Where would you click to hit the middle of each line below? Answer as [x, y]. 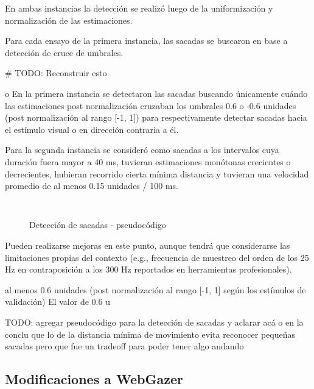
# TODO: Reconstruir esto [56, 73]
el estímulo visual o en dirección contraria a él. [92, 129]
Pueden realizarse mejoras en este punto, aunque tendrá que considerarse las [148, 245]
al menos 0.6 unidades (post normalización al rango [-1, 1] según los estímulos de [155, 289]
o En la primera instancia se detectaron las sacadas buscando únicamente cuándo [156, 93]
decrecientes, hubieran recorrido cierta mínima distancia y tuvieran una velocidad [157, 173]
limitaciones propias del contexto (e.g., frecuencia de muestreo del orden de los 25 [157, 257]
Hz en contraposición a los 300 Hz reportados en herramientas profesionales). [148, 269]
